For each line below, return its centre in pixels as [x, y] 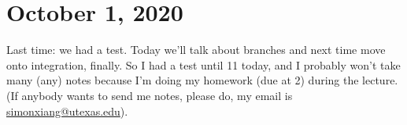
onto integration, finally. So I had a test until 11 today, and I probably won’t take [203, 64]
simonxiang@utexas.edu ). [67, 111]
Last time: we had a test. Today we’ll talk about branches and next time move [196, 50]
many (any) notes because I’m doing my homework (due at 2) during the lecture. [202, 80]
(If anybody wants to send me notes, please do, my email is [150, 95]
